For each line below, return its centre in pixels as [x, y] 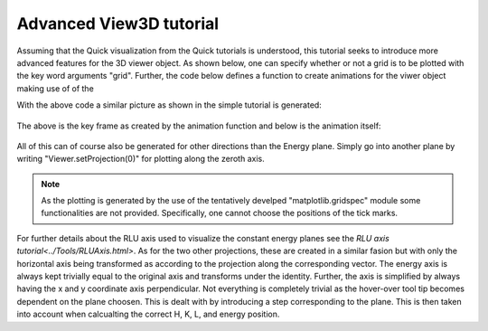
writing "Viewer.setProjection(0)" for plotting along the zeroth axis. [141, 159]
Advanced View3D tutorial [118, 24]
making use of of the [55, 88]
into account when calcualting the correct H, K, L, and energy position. [148, 314]
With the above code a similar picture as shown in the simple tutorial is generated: [169, 105]
